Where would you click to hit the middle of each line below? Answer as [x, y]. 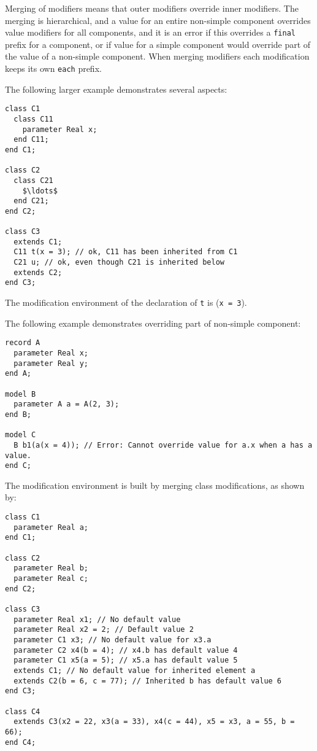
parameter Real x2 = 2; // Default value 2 [104, 630]
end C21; [31, 201]
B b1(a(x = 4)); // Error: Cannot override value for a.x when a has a [163, 445]
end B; [18, 414]
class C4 [23, 711]
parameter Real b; [51, 568]
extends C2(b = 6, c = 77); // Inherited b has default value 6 [148, 681]
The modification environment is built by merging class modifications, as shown [155, 485]
